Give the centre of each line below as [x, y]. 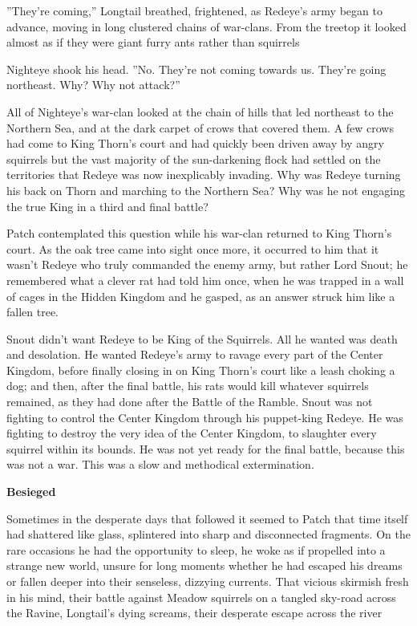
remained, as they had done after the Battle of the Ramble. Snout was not [190, 402]
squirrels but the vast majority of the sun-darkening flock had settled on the [194, 159]
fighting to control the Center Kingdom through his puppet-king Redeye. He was [205, 417]
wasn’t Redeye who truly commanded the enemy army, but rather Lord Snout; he [207, 264]
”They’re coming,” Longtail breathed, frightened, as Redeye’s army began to [194, 10]
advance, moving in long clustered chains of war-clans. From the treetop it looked [206, 26]
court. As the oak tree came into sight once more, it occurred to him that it [193, 248]
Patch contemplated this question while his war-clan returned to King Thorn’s [199, 233]
